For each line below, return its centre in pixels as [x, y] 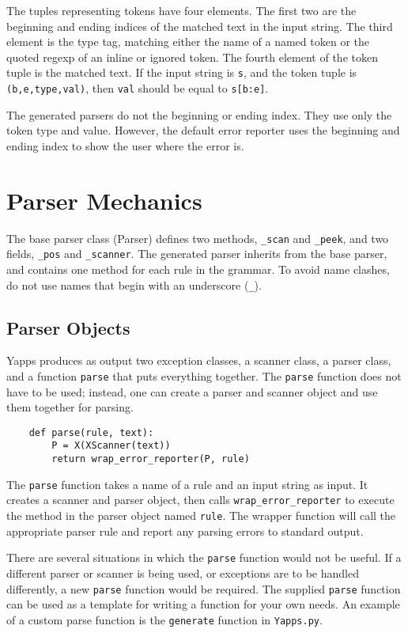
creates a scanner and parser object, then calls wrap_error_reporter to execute [200, 500]
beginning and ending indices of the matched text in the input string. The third [200, 26]
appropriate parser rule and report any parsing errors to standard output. [185, 531]
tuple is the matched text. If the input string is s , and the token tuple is [182, 72]
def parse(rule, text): [91, 432]
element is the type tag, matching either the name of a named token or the [188, 42]
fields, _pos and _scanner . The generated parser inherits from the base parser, [197, 254]
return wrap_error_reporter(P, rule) [151, 459]
